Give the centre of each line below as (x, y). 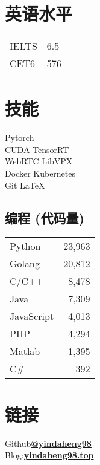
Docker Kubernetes (40, 173)
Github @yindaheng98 (48, 443)
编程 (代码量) (45, 217)
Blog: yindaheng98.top (49, 455)
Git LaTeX (25, 185)
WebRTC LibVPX (39, 161)
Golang (25, 264)
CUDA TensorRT (37, 149)
